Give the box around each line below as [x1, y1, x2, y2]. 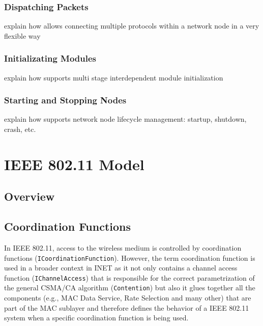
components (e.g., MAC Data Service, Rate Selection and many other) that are [4, 292, 251, 303]
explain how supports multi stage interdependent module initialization [4, 72, 223, 83]
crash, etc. [4, 124, 36, 134]
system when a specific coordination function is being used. [4, 312, 189, 323]
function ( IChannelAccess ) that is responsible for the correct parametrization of [4, 272, 255, 283]
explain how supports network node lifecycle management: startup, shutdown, [4, 114, 247, 124]
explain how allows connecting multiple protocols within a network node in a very [4, 20, 259, 31]
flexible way [4, 30, 41, 41]
